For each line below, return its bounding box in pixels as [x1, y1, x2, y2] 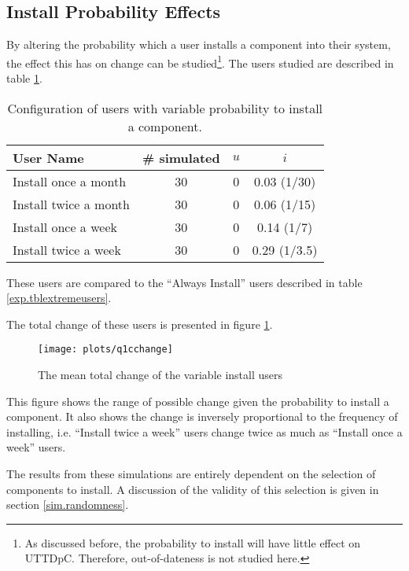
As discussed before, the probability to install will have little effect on [24, 534, 361, 551]
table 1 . [6, 70, 42, 87]
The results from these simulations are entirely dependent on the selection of [6, 466, 376, 482]
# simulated [142, 148, 220, 167]
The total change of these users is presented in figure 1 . [6, 315, 273, 332]
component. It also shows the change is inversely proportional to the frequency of [6, 408, 398, 425]
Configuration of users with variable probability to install [7, 98, 323, 117]
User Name [13, 148, 84, 167]
